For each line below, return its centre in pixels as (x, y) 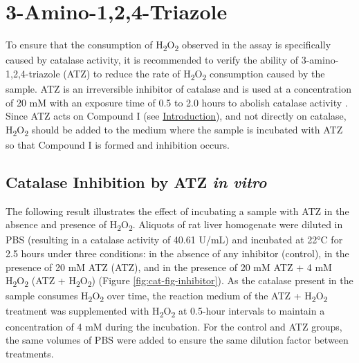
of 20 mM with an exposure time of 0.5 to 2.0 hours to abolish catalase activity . (177, 102)
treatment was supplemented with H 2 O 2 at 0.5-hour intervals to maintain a (165, 312)
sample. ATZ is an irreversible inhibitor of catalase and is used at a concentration (178, 88)
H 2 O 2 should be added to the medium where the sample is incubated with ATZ (174, 130)
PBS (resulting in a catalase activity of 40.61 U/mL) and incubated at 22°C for (174, 240)
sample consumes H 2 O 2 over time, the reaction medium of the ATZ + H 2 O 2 (167, 297)
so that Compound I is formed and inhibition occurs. (118, 144)
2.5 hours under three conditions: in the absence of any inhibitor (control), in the (177, 253)
